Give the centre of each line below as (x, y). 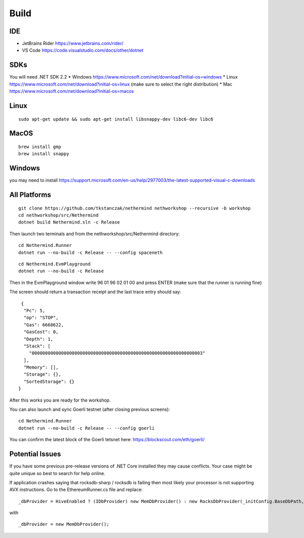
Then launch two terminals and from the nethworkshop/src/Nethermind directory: (94, 234)
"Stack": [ (37, 346)
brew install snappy (44, 154)
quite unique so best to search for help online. (58, 473)
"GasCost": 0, (41, 332)
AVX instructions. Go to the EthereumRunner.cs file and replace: (76, 490)
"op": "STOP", (41, 318)
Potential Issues (35, 454)
